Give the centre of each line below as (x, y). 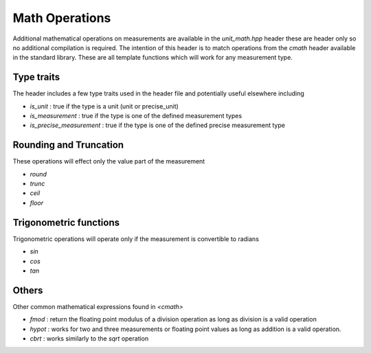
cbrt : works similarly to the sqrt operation (89, 339)
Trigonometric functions (66, 222)
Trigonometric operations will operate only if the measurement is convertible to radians (136, 239)
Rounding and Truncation (68, 145)
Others (28, 290)
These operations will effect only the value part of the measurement (109, 161)
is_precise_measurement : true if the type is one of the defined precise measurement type (157, 125)
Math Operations (62, 18)
